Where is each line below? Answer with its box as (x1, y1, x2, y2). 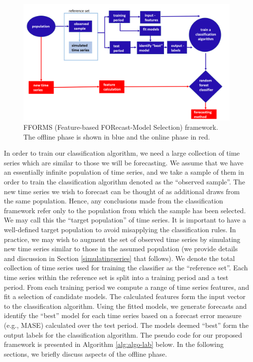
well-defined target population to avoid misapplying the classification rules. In (4, 224, 236, 235)
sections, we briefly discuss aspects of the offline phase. (4, 348, 167, 359)
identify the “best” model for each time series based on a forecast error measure (4, 310, 242, 321)
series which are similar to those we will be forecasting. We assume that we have (4, 157, 244, 167)
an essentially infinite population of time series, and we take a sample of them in (4, 167, 244, 177)
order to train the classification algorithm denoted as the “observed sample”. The (4, 177, 245, 187)
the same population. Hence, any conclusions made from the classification (4, 196, 223, 206)
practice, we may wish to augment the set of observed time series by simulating (4, 234, 240, 244)
